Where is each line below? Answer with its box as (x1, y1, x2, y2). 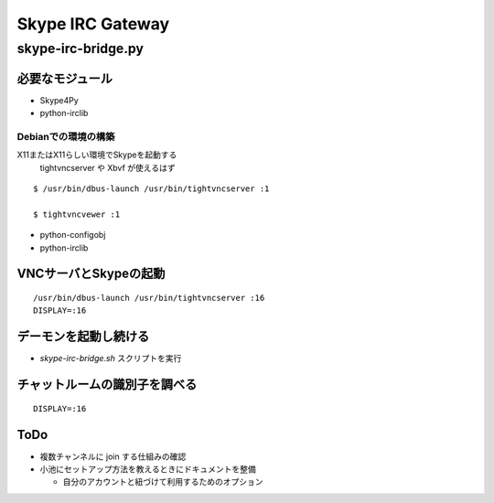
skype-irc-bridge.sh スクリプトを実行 (39, 353, 182, 364)
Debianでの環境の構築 (16, 130, 115, 143)
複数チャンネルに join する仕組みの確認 (39, 451, 187, 462)
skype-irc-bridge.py (16, 40, 145, 57)
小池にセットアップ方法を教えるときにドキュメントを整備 (39, 464, 256, 475)
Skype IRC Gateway (16, 14, 170, 34)
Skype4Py (39, 94, 80, 105)
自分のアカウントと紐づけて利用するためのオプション (62, 476, 263, 487)
